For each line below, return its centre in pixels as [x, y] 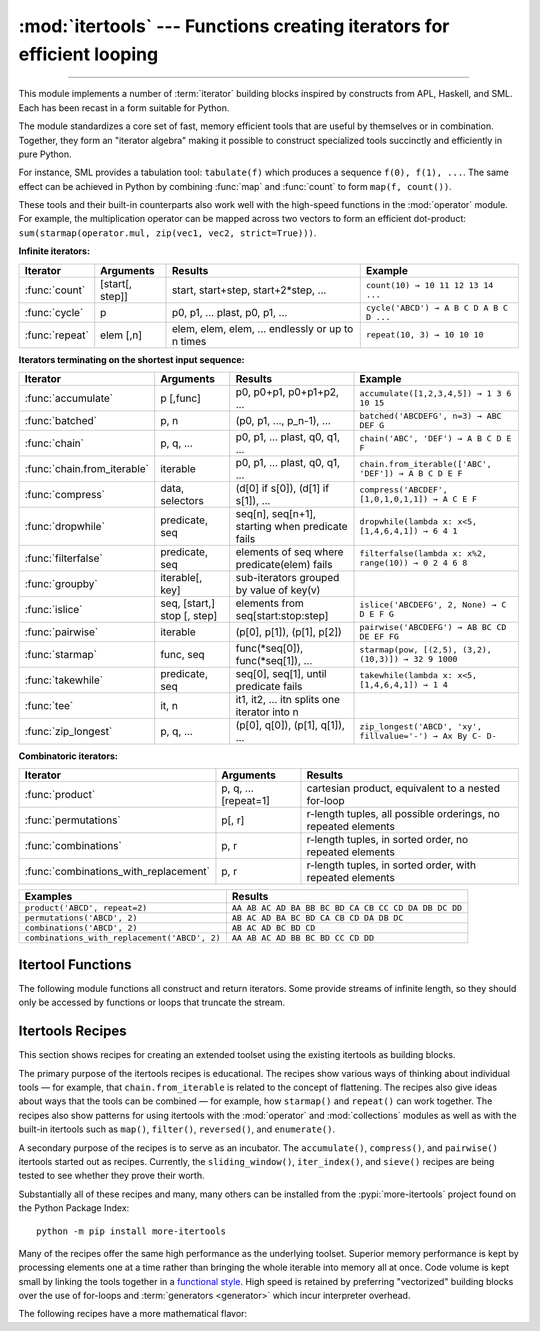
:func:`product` [60, 795]
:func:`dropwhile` [64, 527]
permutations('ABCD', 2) [81, 918]
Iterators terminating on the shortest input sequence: [131, 359]
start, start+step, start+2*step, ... [249, 290]
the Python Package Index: [74, 1208]
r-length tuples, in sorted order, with [391, 865]
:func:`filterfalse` [64, 558]
